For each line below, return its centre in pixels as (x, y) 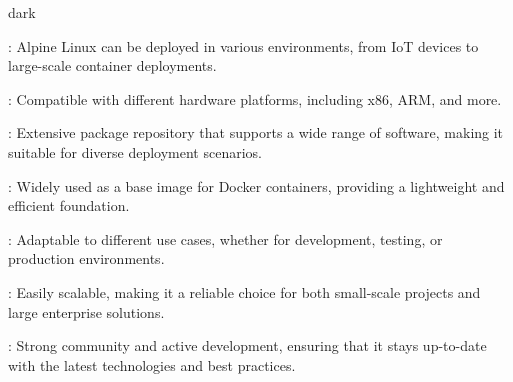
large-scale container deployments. (112, 65)
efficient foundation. (69, 205)
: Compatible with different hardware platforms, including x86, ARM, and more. (255, 98)
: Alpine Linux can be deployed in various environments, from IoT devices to (243, 45)
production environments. (86, 258)
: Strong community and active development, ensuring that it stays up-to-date (247, 345)
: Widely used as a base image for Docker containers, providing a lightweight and (256, 185)
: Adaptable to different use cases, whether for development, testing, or (225, 238)
